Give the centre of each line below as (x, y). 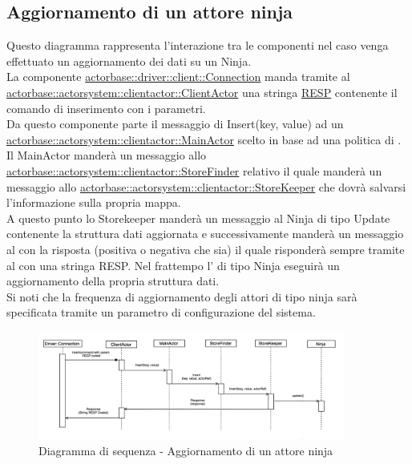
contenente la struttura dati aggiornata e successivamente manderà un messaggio (205, 234)
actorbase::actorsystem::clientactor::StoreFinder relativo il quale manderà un (194, 170)
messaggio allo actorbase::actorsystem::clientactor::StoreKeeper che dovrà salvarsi (206, 186)
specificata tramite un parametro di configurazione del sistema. (161, 312)
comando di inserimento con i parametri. (106, 108)
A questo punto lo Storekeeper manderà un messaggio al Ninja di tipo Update (198, 218)
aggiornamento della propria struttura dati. (113, 281)
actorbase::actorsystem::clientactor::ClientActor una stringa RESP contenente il (202, 92)
